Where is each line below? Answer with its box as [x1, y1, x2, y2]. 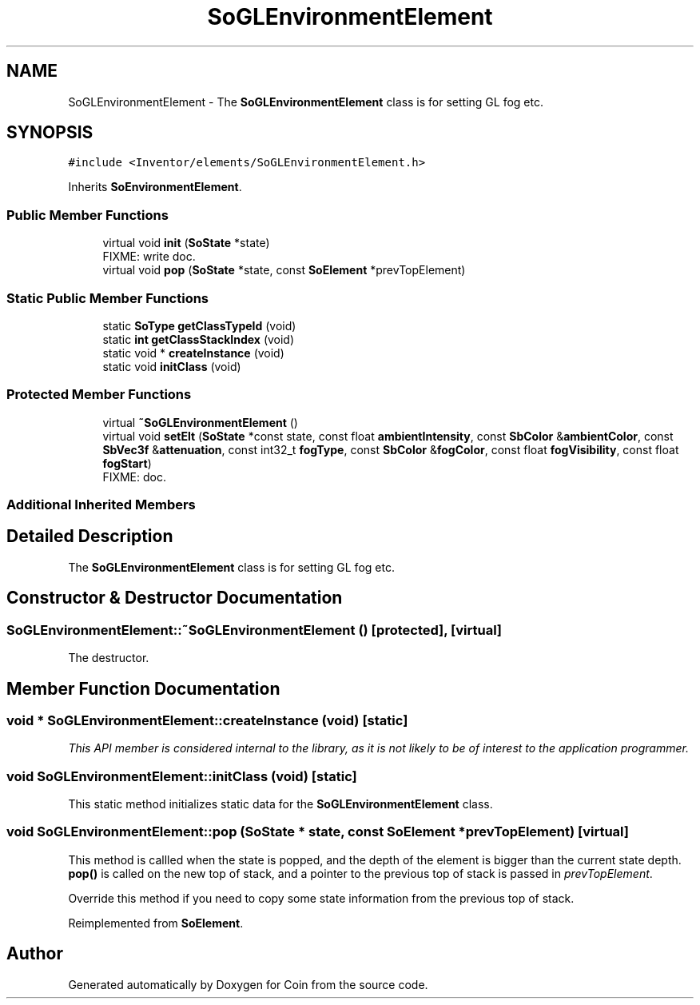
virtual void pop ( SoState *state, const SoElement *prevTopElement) [102, 263, 466, 277]
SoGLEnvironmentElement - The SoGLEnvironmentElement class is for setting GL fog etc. [68, 94, 543, 109]
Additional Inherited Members [6, 497, 196, 513]
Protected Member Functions [6, 386, 192, 403]
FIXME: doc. [102, 469, 166, 484]
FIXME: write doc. [102, 249, 196, 264]
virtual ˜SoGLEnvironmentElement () [102, 415, 298, 429]
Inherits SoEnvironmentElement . [68, 180, 242, 194]
